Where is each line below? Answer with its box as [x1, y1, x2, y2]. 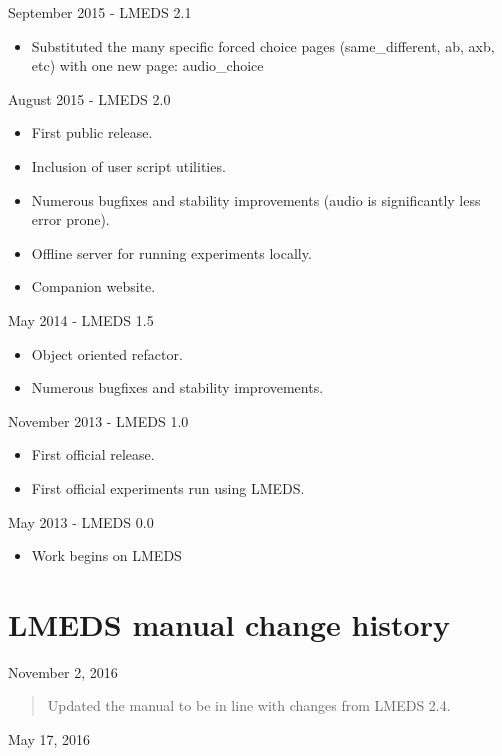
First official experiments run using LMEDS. [31, 477, 305, 498]
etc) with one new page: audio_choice [31, 55, 264, 76]
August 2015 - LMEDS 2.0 [8, 88, 171, 109]
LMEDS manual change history [8, 603, 450, 644]
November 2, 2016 [8, 661, 118, 682]
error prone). [31, 209, 110, 230]
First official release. [31, 444, 155, 465]
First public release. [31, 122, 153, 143]
